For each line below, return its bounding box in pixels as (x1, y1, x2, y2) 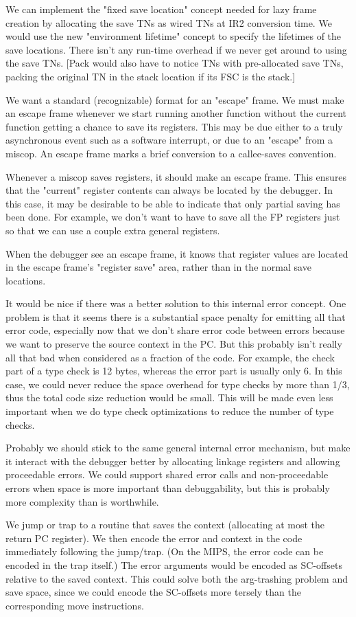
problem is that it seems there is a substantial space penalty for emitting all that (5, 309, 346, 324)
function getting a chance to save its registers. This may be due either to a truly (5, 119, 343, 133)
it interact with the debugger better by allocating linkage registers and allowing (5, 453, 340, 468)
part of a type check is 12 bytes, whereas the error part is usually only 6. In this (5, 363, 342, 378)
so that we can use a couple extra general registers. (5, 223, 220, 237)
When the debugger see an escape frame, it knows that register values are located (5, 246, 348, 260)
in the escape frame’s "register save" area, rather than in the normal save (5, 260, 311, 274)
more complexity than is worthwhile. (5, 494, 159, 508)
